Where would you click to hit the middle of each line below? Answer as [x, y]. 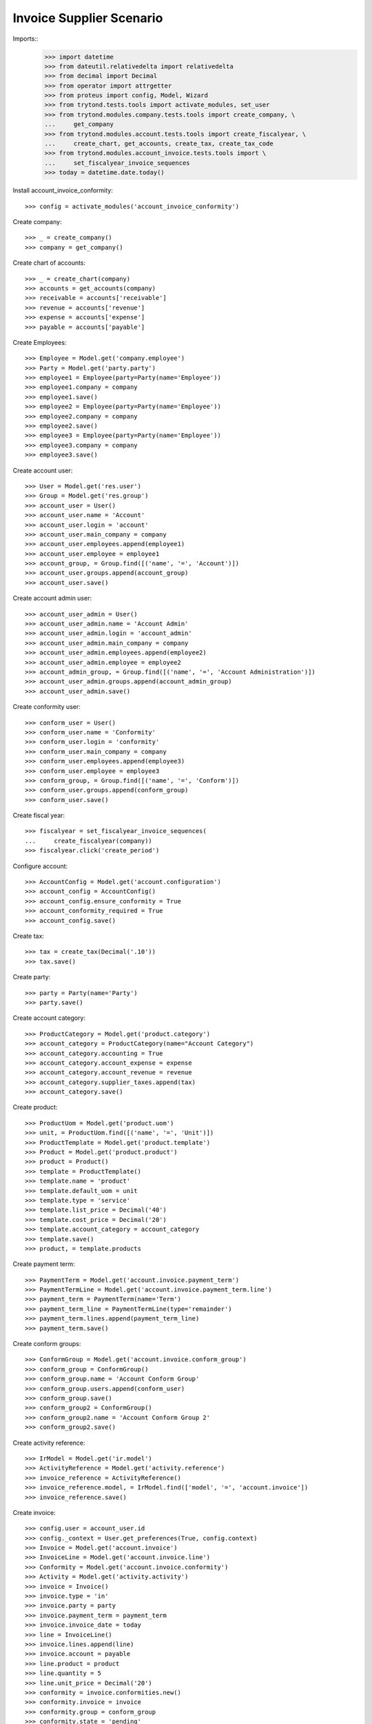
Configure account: [40, 866]
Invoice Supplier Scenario [88, 18]
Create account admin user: [52, 598]
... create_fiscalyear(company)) [89, 841]
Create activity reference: [49, 1443]
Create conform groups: [47, 1344]
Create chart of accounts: [49, 263]
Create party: [32, 977]
